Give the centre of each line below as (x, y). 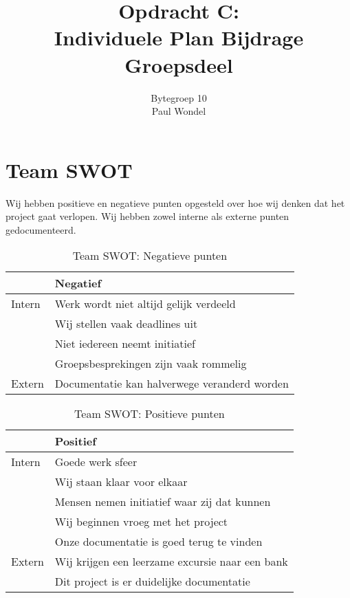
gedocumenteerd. (41, 229)
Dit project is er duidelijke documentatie (152, 582)
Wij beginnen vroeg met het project (141, 522)
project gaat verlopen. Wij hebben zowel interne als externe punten (147, 216)
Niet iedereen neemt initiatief (125, 344)
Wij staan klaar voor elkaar (121, 482)
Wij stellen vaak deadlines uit (126, 324)
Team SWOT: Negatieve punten (150, 256)
